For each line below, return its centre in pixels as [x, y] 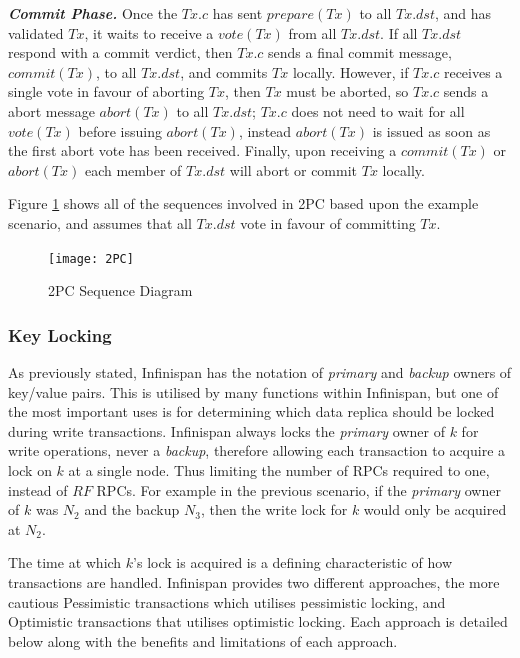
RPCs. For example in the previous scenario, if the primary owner [298, 489]
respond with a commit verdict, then [120, 52]
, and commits [224, 71]
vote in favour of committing [328, 222]
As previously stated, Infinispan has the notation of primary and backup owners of [260, 372]
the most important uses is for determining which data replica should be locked [251, 411]
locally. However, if [350, 71]
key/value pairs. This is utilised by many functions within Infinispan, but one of [253, 391]
